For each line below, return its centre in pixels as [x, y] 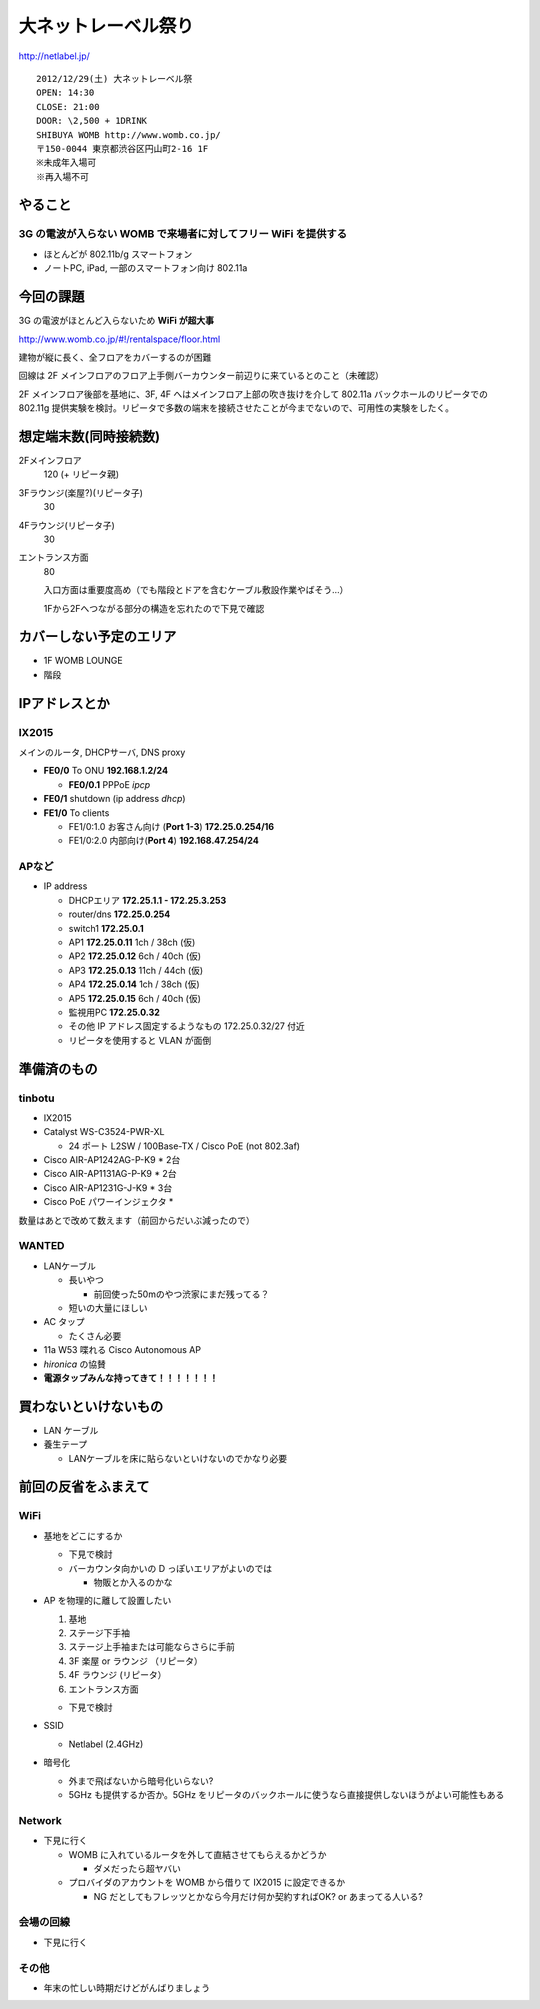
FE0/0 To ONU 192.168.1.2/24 [106, 771]
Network [40, 1820]
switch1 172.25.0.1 [106, 928]
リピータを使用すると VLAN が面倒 [140, 1040]
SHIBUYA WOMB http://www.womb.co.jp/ [129, 134]
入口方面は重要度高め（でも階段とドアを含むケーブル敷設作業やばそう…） [196, 590]
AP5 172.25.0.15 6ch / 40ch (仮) [135, 998]
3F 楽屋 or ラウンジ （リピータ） [136, 1661]
